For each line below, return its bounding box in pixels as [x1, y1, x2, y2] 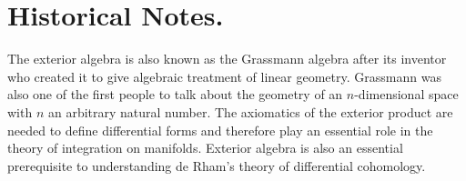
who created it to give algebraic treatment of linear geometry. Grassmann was [7, 66, 441, 85]
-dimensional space [354, 85, 459, 104]
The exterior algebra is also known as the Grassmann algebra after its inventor [7, 49, 447, 68]
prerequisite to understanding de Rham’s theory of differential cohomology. [7, 156, 426, 175]
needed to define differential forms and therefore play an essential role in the [7, 120, 433, 139]
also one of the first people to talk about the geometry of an [7, 85, 343, 104]
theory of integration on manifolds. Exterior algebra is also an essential [7, 138, 403, 157]
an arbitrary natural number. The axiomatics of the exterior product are [47, 102, 453, 121]
